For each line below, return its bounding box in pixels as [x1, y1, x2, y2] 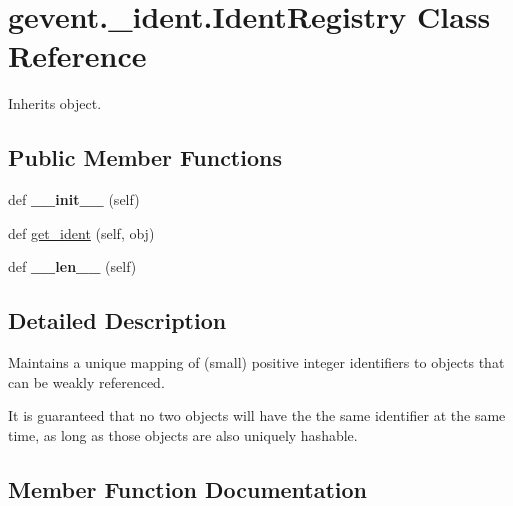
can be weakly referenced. [8, 371, 165, 392]
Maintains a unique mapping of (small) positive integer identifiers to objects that [8, 352, 505, 373]
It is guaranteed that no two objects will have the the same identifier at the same [8, 405, 506, 426]
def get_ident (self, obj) [8, 222, 155, 243]
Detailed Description [8, 305, 227, 336]
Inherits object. [8, 93, 102, 114]
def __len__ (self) [8, 256, 137, 277]
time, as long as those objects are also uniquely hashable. [8, 424, 358, 445]
